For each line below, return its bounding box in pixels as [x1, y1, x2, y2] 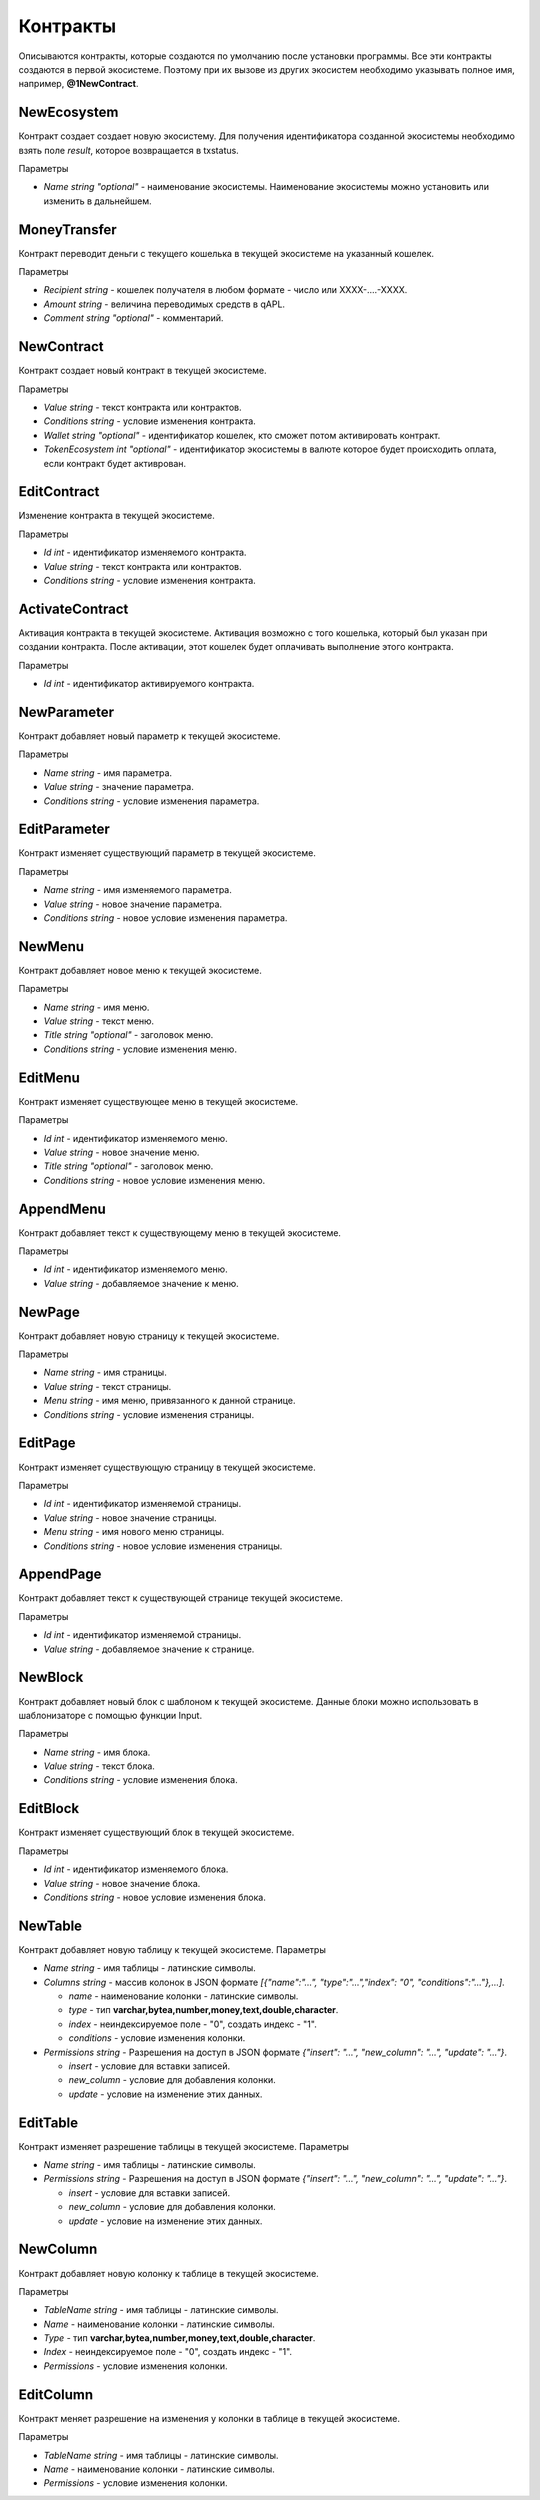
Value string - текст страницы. [43, 1380, 172, 1392]
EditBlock [18, 1800, 80, 1817]
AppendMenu [18, 1200, 107, 1217]
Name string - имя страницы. [43, 1366, 167, 1379]
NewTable [18, 1917, 83, 1934]
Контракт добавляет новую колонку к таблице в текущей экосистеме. [18, 2267, 319, 2279]
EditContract [18, 483, 100, 500]
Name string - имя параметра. [43, 766, 173, 779]
